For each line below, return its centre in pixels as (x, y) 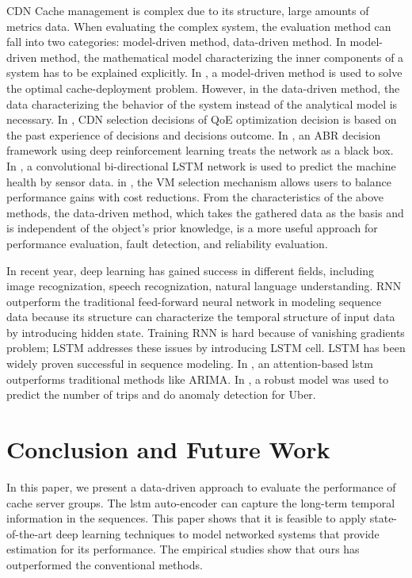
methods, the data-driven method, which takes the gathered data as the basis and (205, 212)
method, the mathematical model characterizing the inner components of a (222, 57)
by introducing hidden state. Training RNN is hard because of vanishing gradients (206, 332)
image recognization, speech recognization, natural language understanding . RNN (204, 286)
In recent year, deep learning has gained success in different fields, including (191, 270)
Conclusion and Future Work (168, 449)
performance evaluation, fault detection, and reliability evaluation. (167, 243)
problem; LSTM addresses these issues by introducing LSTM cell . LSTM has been (206, 348)
